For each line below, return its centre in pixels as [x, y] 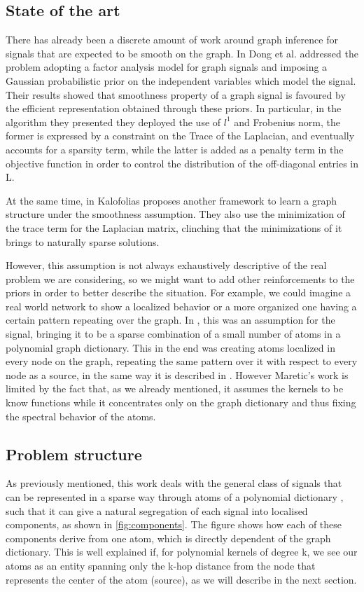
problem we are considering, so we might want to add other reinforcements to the [180, 278]
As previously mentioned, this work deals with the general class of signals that [174, 483]
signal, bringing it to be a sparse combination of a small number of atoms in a [173, 334]
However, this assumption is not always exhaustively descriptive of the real [166, 265]
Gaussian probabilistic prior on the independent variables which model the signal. [181, 80]
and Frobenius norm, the [287, 122]
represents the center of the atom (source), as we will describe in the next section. [181, 579]
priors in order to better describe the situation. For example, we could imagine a [178, 292]
